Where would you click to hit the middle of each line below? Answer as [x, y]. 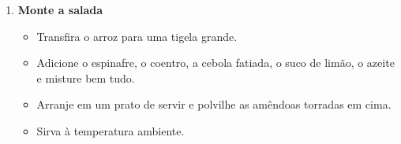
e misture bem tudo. [86, 78]
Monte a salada [60, 9]
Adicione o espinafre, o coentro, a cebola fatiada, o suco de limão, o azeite [215, 63]
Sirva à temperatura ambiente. [111, 130]
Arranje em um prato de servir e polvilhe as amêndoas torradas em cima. [214, 104]
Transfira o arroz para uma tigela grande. [137, 36]
